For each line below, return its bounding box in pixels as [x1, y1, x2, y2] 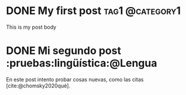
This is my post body [6, 23, 57, 30]
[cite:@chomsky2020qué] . [6, 82, 71, 89]
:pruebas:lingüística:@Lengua [6, 57, 157, 70]
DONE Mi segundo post [6, 44, 122, 57]
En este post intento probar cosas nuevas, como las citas [6, 76, 144, 83]
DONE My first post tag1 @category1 [6, 4, 181, 18]
